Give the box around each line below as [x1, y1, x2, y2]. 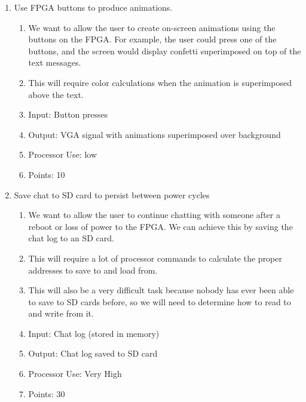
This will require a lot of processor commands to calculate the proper [28, 251, 283, 264]
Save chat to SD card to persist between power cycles [14, 188, 210, 201]
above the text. [28, 88, 84, 100]
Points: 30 [28, 387, 65, 400]
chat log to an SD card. [28, 232, 114, 244]
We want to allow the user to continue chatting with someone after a [28, 208, 280, 221]
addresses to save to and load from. [28, 263, 158, 276]
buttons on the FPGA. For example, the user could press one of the [28, 33, 277, 45]
